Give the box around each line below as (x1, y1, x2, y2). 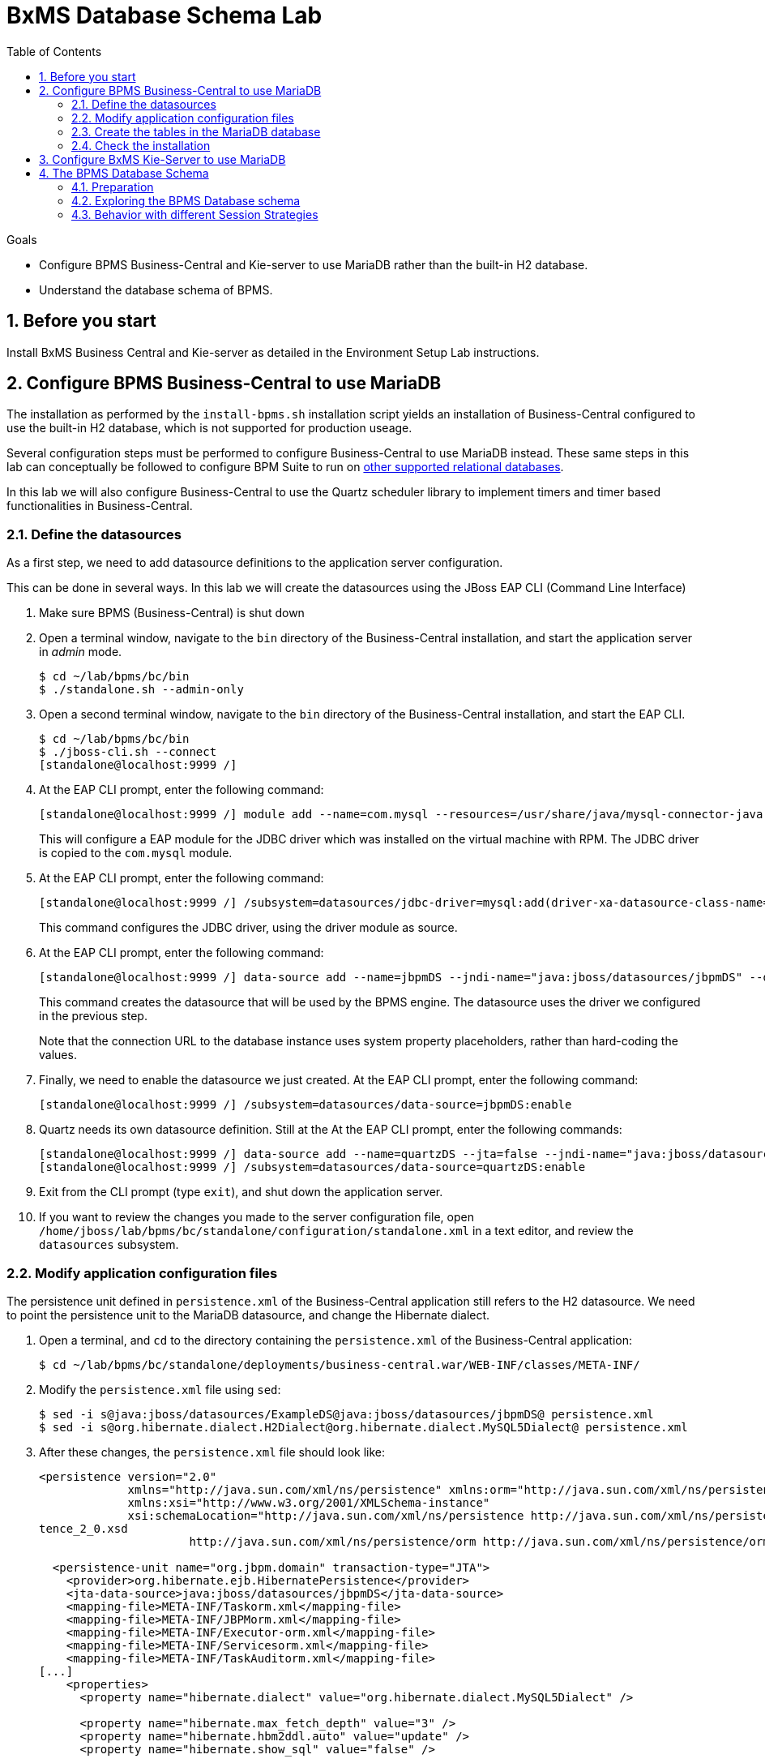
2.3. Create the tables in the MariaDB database (71, 124, 321, 139)
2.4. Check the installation (71, 138, 211, 152)
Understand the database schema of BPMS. (39, 282, 273, 297)
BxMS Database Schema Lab (6, 2, 323, 29)
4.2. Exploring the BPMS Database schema (71, 193, 301, 208)
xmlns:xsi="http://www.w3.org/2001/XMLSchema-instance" (127, 1495, 490, 1509)
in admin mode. (39, 645, 122, 659)
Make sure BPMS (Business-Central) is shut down (39, 606, 305, 620)
